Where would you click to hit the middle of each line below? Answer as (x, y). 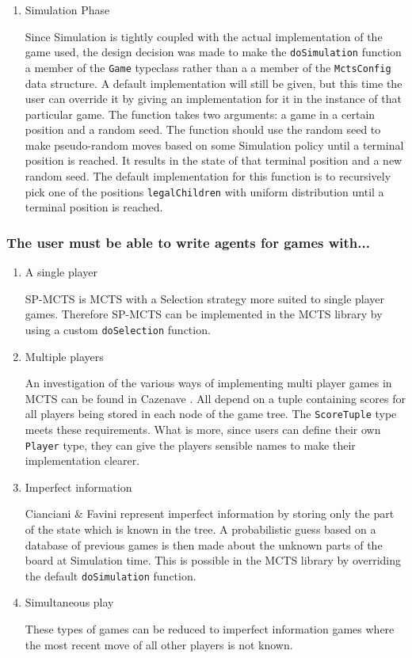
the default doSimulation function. (111, 575)
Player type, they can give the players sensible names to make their (190, 445)
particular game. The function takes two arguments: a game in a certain (200, 114)
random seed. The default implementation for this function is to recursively (208, 176)
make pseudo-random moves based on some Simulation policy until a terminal (214, 145)
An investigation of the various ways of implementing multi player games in (208, 383)
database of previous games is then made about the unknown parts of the (204, 544)
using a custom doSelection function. (118, 329)
